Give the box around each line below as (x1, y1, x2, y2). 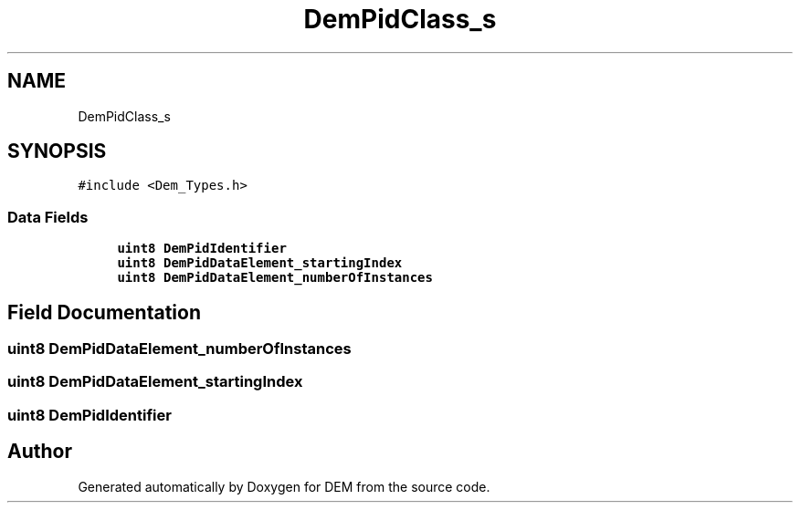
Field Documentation (7, 300, 201, 324)
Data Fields (7, 207, 89, 226)
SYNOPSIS (7, 140, 107, 163)
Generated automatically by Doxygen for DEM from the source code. (78, 478, 490, 494)
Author (7, 440, 72, 463)
